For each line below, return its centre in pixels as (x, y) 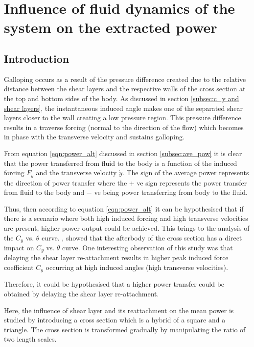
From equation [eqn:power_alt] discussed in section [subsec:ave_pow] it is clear (123, 153)
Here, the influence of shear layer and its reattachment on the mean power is (119, 310)
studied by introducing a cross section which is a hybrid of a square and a (115, 320)
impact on (19, 247)
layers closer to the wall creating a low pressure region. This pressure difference (123, 118)
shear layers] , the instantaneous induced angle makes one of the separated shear (123, 108)
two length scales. (30, 339)
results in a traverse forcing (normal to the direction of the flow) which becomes (124, 127)
